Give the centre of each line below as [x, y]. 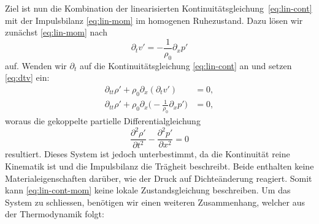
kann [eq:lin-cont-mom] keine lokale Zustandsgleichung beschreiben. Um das [148, 190]
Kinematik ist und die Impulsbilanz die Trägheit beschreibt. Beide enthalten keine [159, 166]
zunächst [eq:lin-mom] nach [56, 32]
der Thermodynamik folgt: [55, 214]
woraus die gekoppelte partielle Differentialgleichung [103, 120]
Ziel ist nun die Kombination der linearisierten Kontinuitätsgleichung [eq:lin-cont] [159, 8]
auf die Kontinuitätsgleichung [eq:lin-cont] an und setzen [186, 65]
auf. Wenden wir [36, 65]
